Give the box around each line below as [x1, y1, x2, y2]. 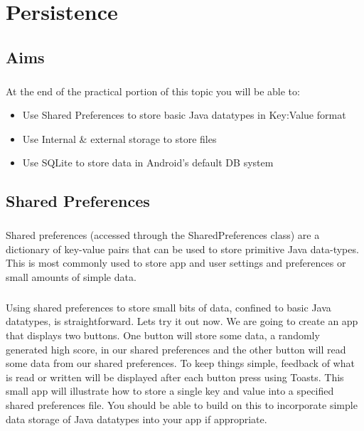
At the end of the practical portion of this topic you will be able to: [6, 83, 300, 98]
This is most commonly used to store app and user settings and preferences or [6, 255, 346, 270]
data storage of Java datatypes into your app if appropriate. [6, 411, 267, 426]
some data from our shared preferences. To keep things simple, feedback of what [6, 356, 355, 371]
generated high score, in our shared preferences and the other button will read [6, 341, 346, 356]
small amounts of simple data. [6, 269, 136, 284]
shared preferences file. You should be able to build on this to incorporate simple [6, 397, 358, 412]
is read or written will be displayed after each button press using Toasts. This [6, 369, 344, 384]
